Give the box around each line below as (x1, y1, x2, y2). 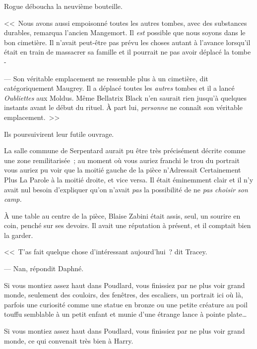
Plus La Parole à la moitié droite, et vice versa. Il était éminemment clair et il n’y (4, 174, 254, 184)
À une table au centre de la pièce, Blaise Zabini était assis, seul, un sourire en (4, 210, 241, 221)
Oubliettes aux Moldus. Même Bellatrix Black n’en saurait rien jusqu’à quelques (4, 92, 247, 103)
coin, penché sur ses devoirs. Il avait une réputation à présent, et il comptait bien (4, 220, 251, 231)
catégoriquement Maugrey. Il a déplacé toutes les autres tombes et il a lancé (4, 83, 235, 93)
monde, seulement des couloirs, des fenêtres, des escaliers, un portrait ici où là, (4, 290, 243, 300)
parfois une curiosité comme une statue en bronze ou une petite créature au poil (4, 299, 248, 309)
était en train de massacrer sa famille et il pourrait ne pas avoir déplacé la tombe (4, 47, 251, 57)
